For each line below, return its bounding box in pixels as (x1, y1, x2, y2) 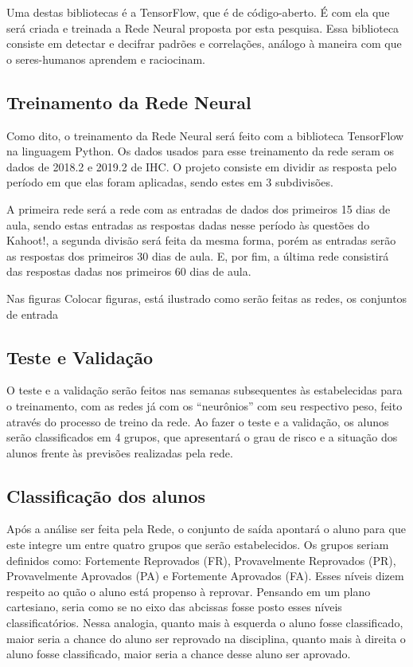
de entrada (6, 305, 58, 322)
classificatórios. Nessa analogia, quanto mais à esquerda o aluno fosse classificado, (6, 614, 403, 631)
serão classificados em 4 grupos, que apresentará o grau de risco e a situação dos (6, 429, 398, 445)
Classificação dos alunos (6, 483, 206, 508)
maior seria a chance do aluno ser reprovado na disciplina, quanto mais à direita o (6, 630, 406, 646)
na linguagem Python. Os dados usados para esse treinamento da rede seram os (6, 143, 395, 159)
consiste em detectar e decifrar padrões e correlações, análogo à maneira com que (6, 35, 402, 52)
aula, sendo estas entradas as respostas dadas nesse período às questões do (6, 216, 370, 233)
